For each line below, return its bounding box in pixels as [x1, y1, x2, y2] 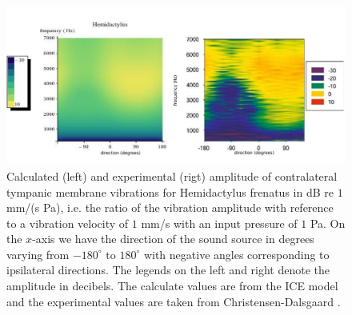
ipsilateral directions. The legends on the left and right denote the [6, 261, 330, 278]
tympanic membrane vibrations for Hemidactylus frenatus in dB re [6, 183, 334, 200]
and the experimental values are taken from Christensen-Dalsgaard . [6, 293, 341, 309]
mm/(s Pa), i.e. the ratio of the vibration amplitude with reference [6, 199, 334, 216]
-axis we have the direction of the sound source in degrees [32, 230, 314, 247]
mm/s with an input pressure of [141, 214, 298, 231]
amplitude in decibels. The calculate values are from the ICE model [6, 277, 338, 294]
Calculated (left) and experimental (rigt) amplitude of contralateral [6, 167, 338, 184]
